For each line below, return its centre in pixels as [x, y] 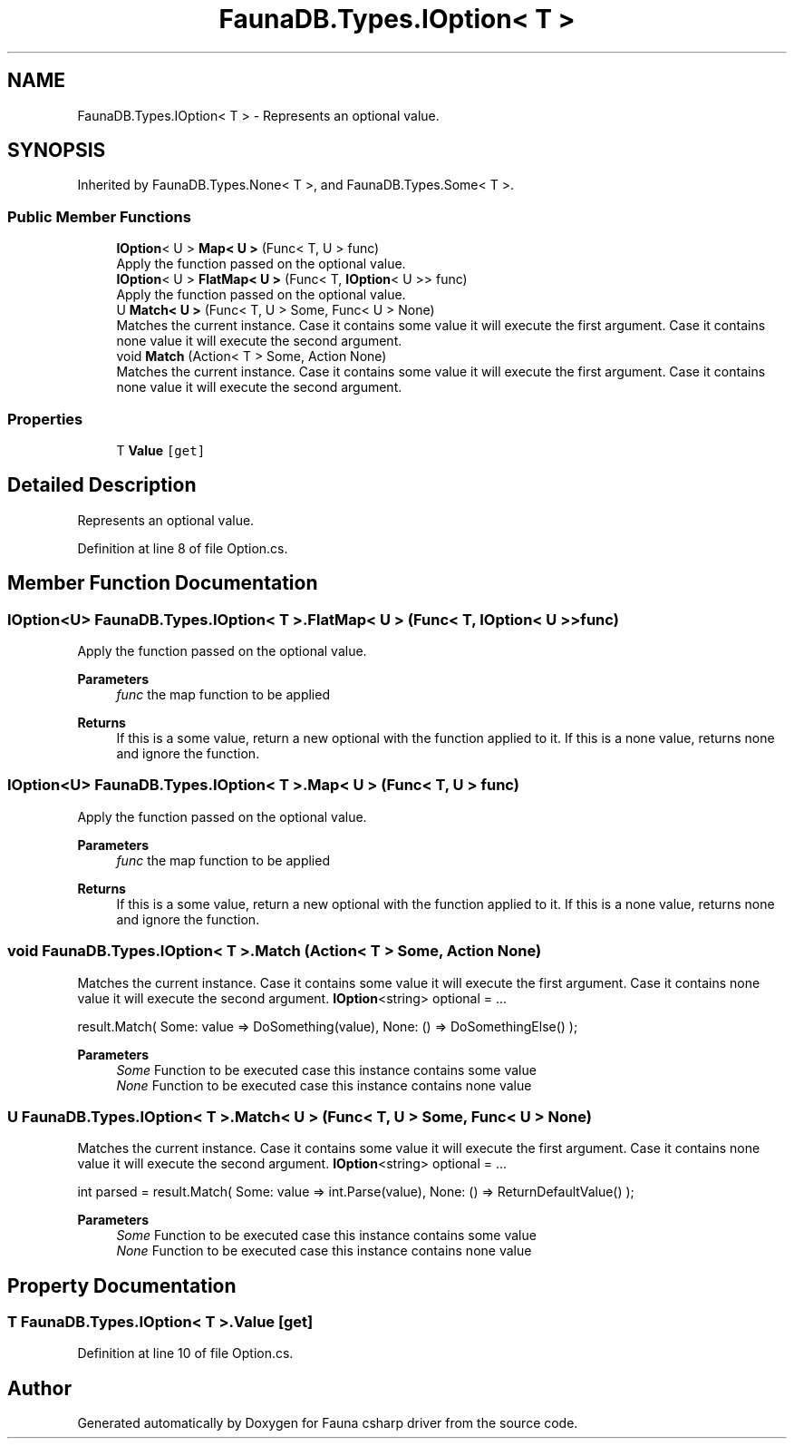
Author [39, 1388]
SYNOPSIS [57, 151]
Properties [45, 419]
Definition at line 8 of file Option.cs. [183, 548]
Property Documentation [122, 1285]
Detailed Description [102, 485]
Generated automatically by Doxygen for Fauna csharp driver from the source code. [328, 1423]
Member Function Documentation [163, 583]
